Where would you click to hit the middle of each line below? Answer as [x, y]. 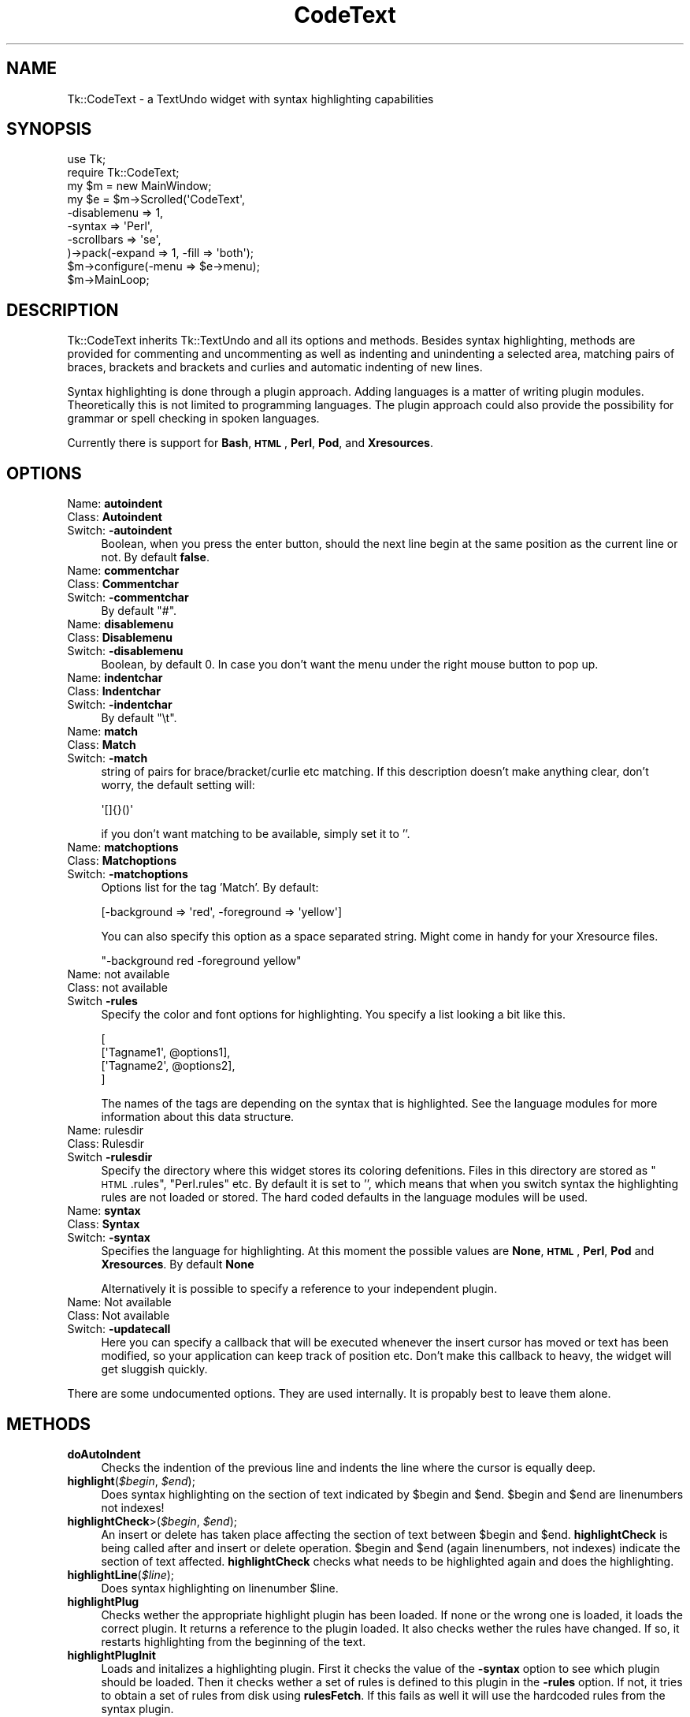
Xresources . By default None [178, 1264]
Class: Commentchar [123, 584]
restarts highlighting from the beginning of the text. [234, 1641]
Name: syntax [104, 1211]
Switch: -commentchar [128, 598]
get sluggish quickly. [154, 1369]
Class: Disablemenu [120, 638]
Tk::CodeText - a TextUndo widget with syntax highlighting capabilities [250, 99]
